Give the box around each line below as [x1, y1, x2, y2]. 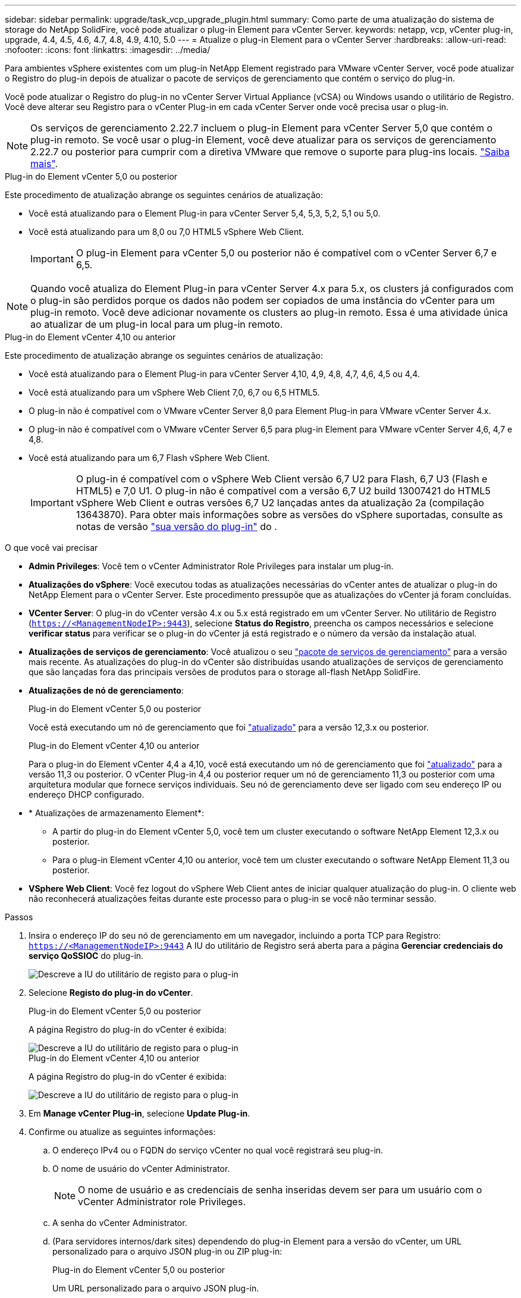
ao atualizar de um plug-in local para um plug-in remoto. [30, 318, 283, 330]
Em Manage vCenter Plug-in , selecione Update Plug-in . [29, 1108, 250, 1118]
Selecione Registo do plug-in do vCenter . [29, 987, 193, 998]
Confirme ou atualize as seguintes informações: [29, 1127, 216, 1137]
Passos [5, 912, 33, 922]
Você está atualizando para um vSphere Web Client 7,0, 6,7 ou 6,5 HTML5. [29, 387, 320, 397]
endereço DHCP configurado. [29, 789, 145, 800]
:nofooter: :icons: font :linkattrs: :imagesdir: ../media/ [5, 45, 211, 55]
